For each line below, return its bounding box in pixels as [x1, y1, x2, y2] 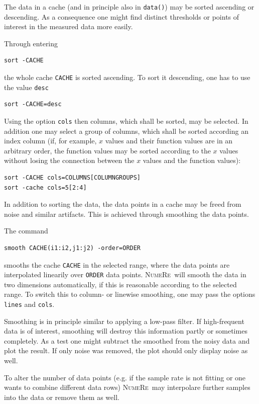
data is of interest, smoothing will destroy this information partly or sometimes [4, 326, 247, 336]
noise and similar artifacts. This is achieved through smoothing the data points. [4, 208, 249, 219]
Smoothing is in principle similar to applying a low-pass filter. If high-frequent [4, 315, 244, 326]
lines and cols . [4, 299, 55, 309]
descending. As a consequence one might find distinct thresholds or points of [4, 11, 239, 22]
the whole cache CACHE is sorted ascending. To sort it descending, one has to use [4, 72, 250, 83]
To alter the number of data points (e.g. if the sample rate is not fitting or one [4, 372, 246, 382]
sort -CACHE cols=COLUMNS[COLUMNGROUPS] [4, 174, 141, 181]
